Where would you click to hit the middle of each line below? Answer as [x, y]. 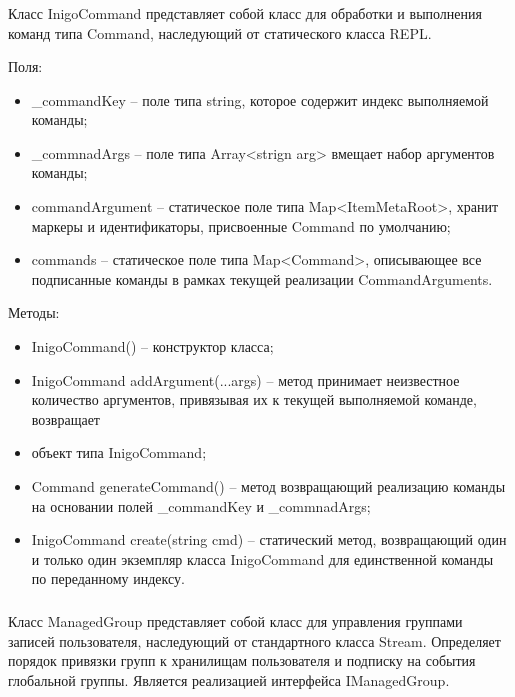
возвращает [65, 418]
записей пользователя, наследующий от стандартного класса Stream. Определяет [254, 640]
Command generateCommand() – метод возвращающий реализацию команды [268, 486]
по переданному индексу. [108, 578]
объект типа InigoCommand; [119, 452]
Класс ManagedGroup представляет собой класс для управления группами [235, 620]
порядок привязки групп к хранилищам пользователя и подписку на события [242, 660]
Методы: [34, 312]
